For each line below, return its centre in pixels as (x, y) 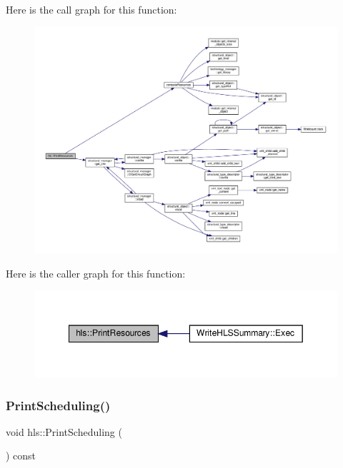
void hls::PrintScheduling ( (64, 431)
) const (21, 456)
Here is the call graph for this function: (91, 9)
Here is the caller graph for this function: (96, 273)
